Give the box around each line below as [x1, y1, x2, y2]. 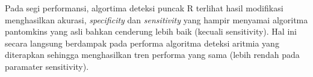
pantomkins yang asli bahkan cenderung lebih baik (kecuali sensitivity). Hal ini [5, 25, 297, 38]
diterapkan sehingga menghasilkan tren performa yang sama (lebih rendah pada [5, 48, 300, 61]
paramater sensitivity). [5, 60, 89, 72]
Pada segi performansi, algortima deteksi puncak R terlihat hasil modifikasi [5, 2, 284, 14]
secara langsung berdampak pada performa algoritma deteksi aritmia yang [5, 36, 279, 49]
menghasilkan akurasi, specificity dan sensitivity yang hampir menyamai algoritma [5, 13, 308, 26]
